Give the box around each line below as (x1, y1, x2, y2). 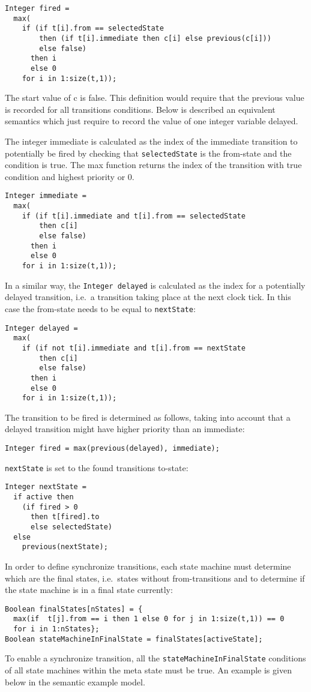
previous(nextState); (22, 543, 108, 552)
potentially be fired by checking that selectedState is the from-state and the (5, 146, 292, 159)
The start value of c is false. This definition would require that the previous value (5, 91, 304, 104)
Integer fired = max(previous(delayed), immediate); (5, 444, 220, 453)
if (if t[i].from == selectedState (22, 24, 164, 33)
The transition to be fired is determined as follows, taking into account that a (5, 411, 291, 423)
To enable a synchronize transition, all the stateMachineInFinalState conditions (5, 652, 306, 664)
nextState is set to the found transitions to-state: (5, 461, 189, 474)
